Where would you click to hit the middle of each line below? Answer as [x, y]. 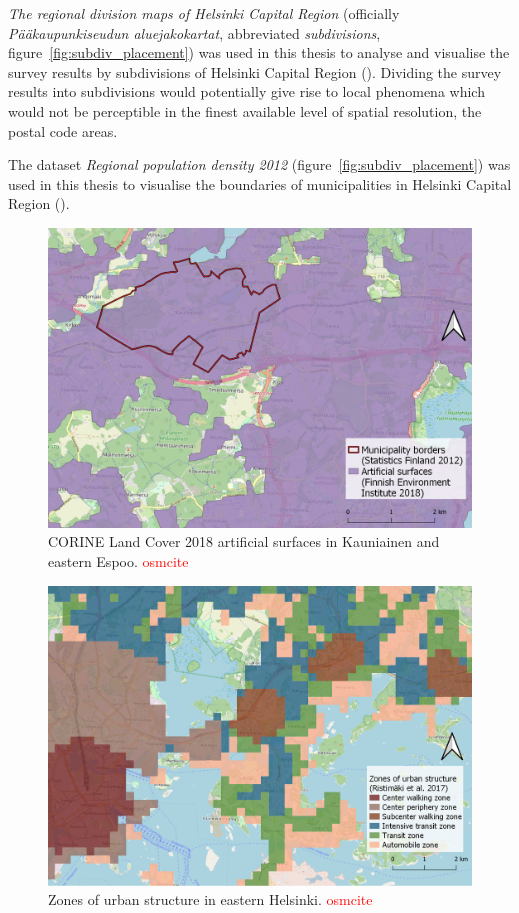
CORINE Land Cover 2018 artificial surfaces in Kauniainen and [244, 541]
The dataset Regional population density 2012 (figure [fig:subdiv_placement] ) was [259, 164]
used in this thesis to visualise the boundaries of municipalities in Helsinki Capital [260, 183]
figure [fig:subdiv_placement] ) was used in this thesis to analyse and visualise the [259, 52]
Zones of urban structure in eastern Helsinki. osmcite [210, 899]
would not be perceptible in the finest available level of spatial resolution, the [245, 110]
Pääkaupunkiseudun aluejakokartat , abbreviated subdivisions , [194, 32]
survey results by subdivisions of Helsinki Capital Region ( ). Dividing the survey [255, 71]
